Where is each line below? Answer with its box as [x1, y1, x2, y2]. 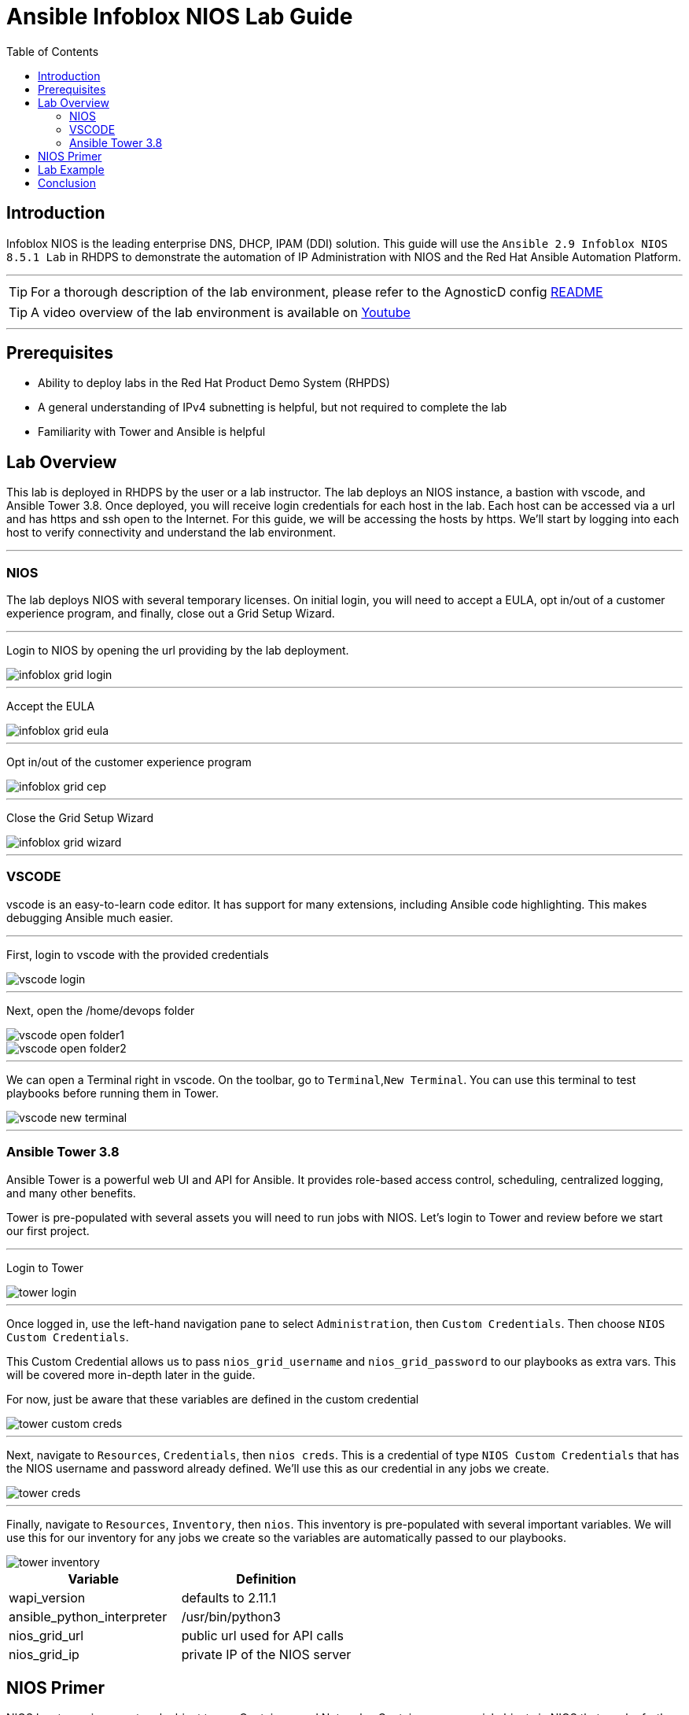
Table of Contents [6, 44, 99, 58]
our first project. [6, 1223, 90, 1237]
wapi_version [9, 1589, 86, 1606]
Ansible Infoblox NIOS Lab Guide [6, 3, 353, 30]
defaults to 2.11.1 [181, 1589, 276, 1606]
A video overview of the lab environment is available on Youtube [31, 304, 411, 320]
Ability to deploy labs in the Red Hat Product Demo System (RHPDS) [38, 376, 390, 390]
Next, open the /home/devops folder [6, 1003, 195, 1017]
